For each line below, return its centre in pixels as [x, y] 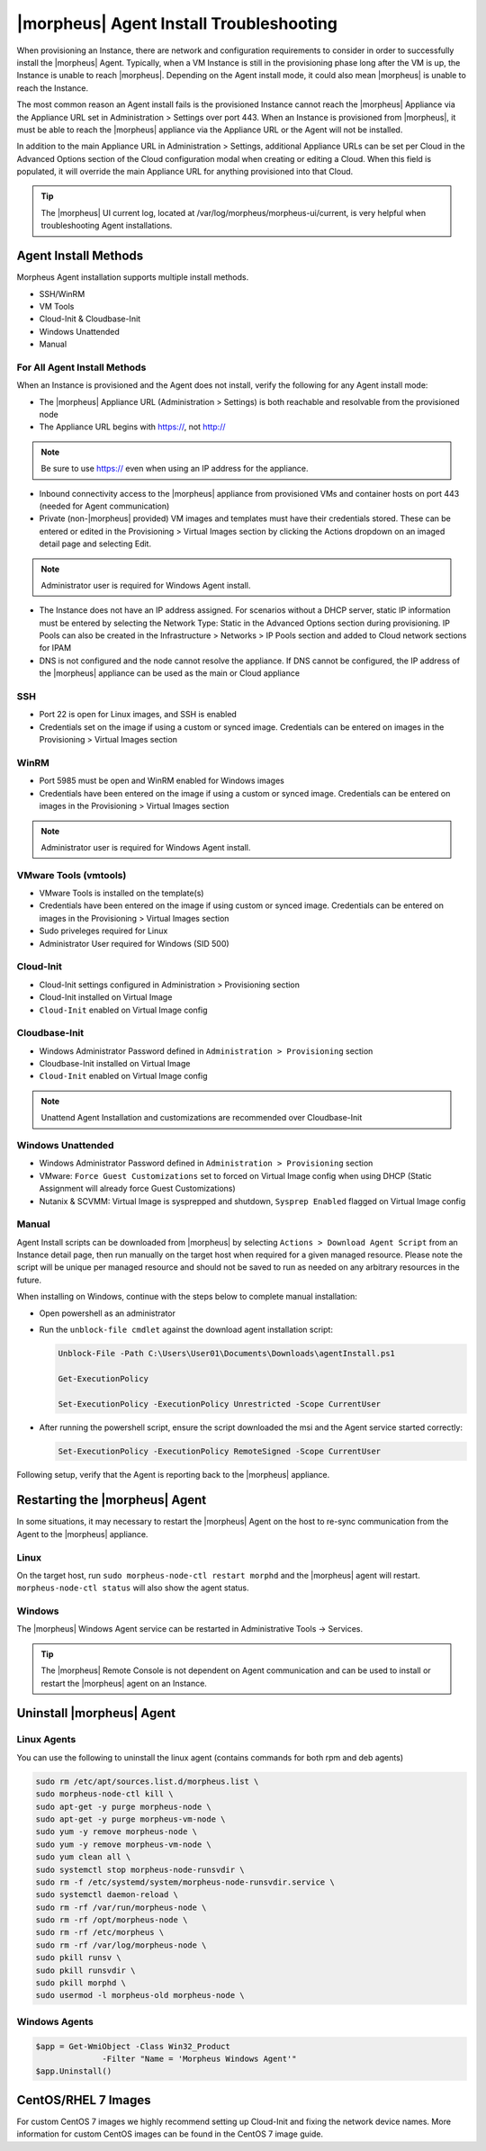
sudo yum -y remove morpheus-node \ [117, 1832]
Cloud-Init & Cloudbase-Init [90, 319]
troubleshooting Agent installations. [107, 226]
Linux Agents [46, 1740]
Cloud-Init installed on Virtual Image [106, 997]
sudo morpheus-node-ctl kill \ [105, 1794]
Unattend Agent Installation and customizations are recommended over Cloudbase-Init [202, 1118]
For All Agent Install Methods [81, 367]
